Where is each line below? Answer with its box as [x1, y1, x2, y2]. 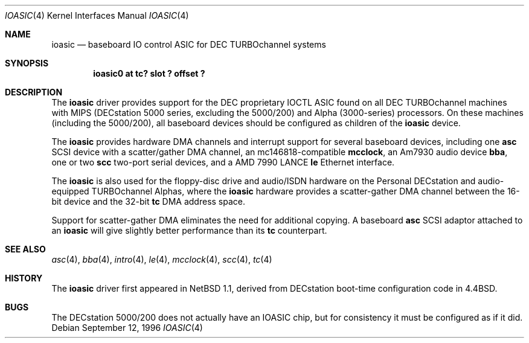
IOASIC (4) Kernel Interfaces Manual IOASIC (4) [5, 10, 189, 21]
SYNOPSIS [5, 58, 49, 68]
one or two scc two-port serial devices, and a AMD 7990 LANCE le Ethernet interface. [51, 157, 395, 167]
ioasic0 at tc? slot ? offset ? [93, 68, 205, 79]
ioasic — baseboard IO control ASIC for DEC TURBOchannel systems [51, 39, 326, 50]
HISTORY [5, 273, 43, 283]
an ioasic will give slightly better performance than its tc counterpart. [51, 225, 327, 236]
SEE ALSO [5, 244, 46, 254]
